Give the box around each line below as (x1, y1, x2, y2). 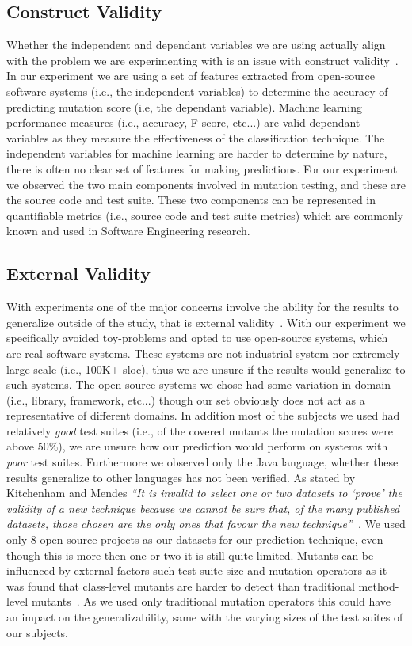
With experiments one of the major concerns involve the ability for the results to (6, 298, 399, 315)
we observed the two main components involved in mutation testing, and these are (6, 176, 406, 192)
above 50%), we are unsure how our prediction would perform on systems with (6, 438, 388, 454)
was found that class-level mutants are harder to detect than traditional (6, 577, 355, 594)
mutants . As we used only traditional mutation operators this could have (31, 593, 391, 610)
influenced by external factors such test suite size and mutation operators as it (6, 562, 387, 579)
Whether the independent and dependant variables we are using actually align (6, 36, 386, 53)
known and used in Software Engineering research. (6, 222, 250, 239)
